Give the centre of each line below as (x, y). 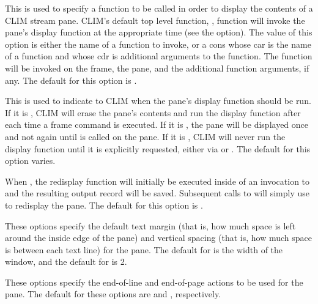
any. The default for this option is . (71, 80)
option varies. (30, 161)
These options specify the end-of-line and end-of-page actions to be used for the (154, 282)
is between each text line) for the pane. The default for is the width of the (144, 249)
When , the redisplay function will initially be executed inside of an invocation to (157, 181)
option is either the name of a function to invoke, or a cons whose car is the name (158, 44)
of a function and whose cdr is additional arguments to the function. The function (159, 56)
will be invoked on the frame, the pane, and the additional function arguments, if (157, 68)
